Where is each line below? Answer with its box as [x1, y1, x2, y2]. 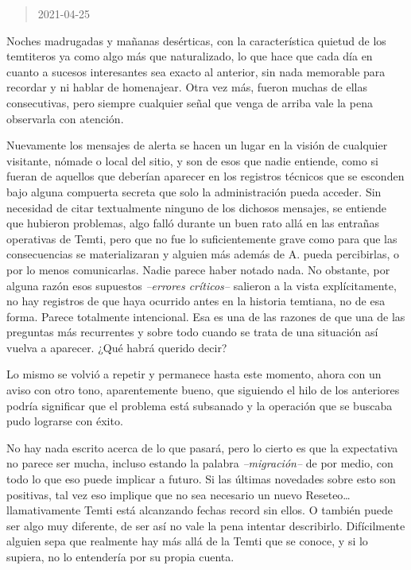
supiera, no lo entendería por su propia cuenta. [6, 549, 235, 564]
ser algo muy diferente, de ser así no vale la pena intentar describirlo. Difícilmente [6, 517, 405, 533]
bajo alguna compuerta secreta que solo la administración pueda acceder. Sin [6, 183, 382, 200]
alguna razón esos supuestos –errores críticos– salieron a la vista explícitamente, [6, 277, 397, 293]
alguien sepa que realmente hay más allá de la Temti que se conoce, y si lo [6, 533, 368, 549]
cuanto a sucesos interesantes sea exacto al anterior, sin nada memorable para [6, 63, 386, 79]
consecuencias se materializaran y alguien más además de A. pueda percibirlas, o [6, 246, 400, 262]
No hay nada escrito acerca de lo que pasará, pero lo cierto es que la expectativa [6, 439, 398, 456]
